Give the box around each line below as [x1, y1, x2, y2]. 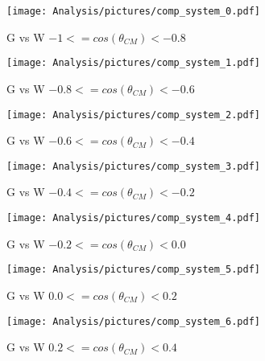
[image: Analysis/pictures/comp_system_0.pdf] [6, 6, 260, 17]
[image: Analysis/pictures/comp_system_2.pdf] [6, 109, 260, 121]
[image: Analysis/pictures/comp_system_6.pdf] [6, 315, 260, 327]
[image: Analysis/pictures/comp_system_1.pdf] [6, 57, 260, 69]
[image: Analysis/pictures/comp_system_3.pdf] [6, 160, 260, 172]
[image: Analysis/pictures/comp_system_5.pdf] [6, 264, 260, 276]
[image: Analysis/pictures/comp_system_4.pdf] [6, 212, 260, 224]
